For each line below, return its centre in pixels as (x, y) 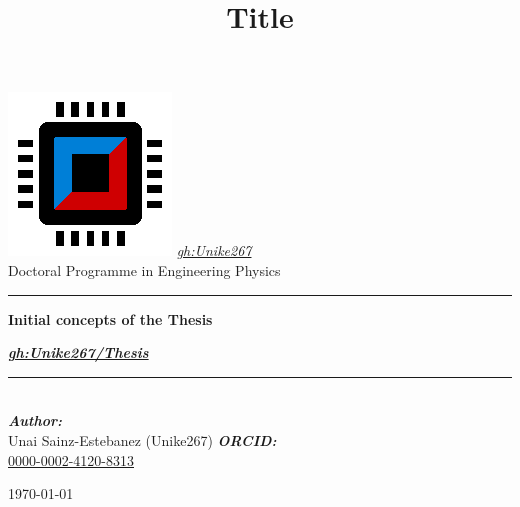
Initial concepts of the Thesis (110, 318)
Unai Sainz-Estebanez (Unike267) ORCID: (142, 439)
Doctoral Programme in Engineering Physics (144, 269)
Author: (35, 420)
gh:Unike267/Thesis (78, 352)
